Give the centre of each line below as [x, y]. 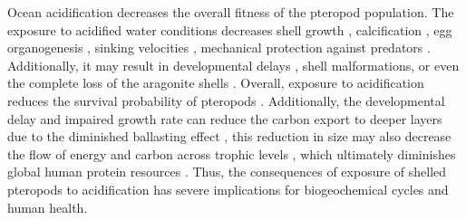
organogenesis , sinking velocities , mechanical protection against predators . [219, 48]
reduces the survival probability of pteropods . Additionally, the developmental [226, 100]
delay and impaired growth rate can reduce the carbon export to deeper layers [225, 118]
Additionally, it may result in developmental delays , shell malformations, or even [233, 65]
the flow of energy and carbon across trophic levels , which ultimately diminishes [232, 153]
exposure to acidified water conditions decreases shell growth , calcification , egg [230, 29]
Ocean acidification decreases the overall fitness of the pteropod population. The [231, 12]
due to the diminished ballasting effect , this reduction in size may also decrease [229, 136]
